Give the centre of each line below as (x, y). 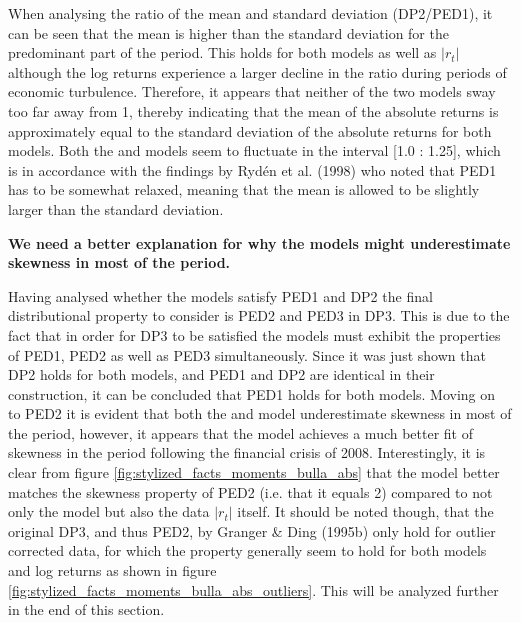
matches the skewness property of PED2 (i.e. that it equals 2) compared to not (250, 491)
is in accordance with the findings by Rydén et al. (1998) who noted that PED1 (252, 169)
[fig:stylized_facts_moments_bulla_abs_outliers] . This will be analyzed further (253, 589)
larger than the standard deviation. (116, 208)
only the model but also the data (109, 511)
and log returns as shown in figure (112, 570)
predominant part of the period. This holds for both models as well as (222, 52)
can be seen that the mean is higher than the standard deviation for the (228, 32)
